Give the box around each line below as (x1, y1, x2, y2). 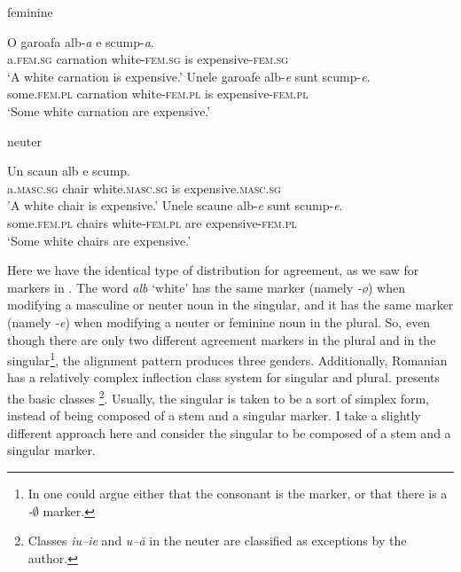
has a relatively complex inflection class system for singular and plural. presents (7, 368, 441, 387)
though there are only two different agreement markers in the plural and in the (7, 330, 436, 349)
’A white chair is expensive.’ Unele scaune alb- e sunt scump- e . (7, 196, 343, 215)
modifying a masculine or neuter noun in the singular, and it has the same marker (7, 295, 454, 314)
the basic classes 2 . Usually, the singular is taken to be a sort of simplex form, (7, 386, 430, 407)
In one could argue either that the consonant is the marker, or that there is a (27, 483, 448, 502)
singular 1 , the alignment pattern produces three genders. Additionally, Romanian (7, 349, 448, 369)
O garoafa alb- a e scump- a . (7, 32, 154, 51)
